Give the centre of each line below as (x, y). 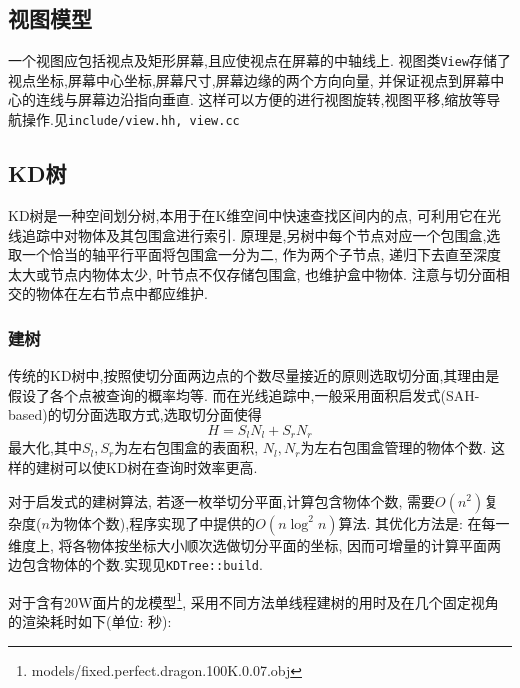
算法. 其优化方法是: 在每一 (424, 522)
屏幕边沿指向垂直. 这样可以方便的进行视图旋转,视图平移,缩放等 (282, 99)
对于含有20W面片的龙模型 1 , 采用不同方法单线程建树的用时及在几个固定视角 (253, 600)
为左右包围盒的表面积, (186, 447)
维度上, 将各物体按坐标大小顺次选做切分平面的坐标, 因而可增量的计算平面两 (255, 544)
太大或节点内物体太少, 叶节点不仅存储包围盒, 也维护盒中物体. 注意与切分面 (252, 273)
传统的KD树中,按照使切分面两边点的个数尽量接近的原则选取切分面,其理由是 (254, 375)
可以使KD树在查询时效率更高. (160, 466)
